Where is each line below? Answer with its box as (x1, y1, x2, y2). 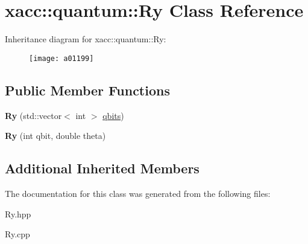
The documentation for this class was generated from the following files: (5, 187, 271, 199)
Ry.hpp (5, 207, 31, 220)
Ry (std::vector (5, 109, 62, 121)
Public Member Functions (5, 80, 170, 99)
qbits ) (102, 109, 124, 121)
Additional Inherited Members (5, 159, 200, 178)
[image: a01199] (29, 54, 94, 63)
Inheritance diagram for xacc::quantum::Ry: (5, 33, 166, 45)
